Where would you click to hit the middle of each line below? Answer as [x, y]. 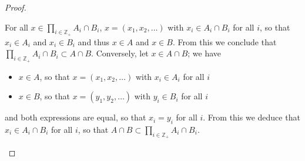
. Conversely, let [120, 53]
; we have [205, 53]
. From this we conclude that [224, 41]
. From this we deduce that [252, 117]
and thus [93, 41]
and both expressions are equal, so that [76, 117]
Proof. [16, 7]
